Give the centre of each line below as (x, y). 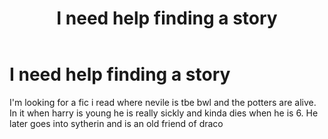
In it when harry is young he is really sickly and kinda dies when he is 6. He (164, 113)
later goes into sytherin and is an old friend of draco (116, 123)
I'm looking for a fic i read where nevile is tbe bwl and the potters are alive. (163, 102)
